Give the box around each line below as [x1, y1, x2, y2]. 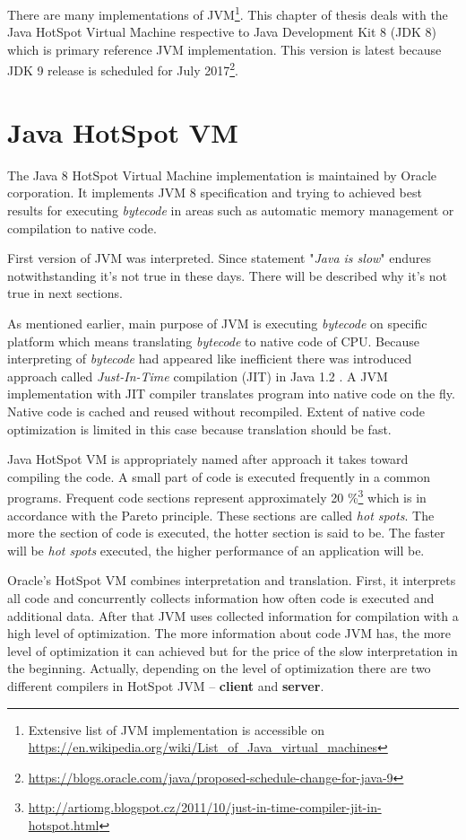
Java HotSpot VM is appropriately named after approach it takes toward [7, 450, 409, 468]
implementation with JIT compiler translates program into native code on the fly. [7, 384, 455, 403]
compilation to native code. [7, 218, 157, 237]
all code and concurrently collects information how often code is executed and [7, 588, 435, 607]
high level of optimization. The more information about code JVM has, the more [7, 624, 452, 643]
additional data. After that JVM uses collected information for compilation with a [7, 606, 459, 625]
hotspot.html [28, 815, 99, 834]
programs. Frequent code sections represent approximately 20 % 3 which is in [7, 486, 427, 506]
